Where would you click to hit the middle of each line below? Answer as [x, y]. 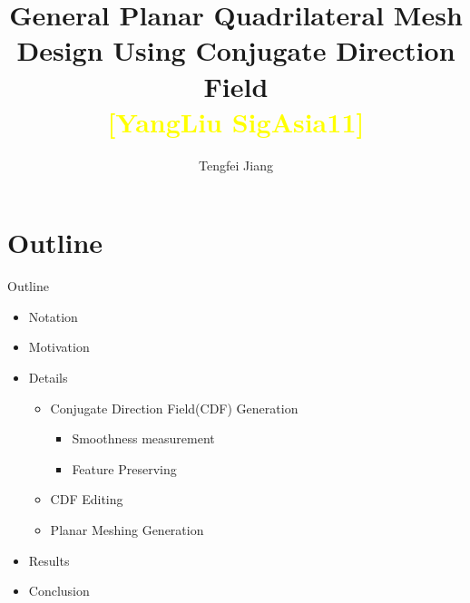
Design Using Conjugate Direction [236, 50]
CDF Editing [87, 499]
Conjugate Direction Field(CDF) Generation [174, 408]
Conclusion [59, 591]
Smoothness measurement [143, 438]
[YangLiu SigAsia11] [236, 121]
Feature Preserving [124, 468]
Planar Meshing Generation [127, 529]
